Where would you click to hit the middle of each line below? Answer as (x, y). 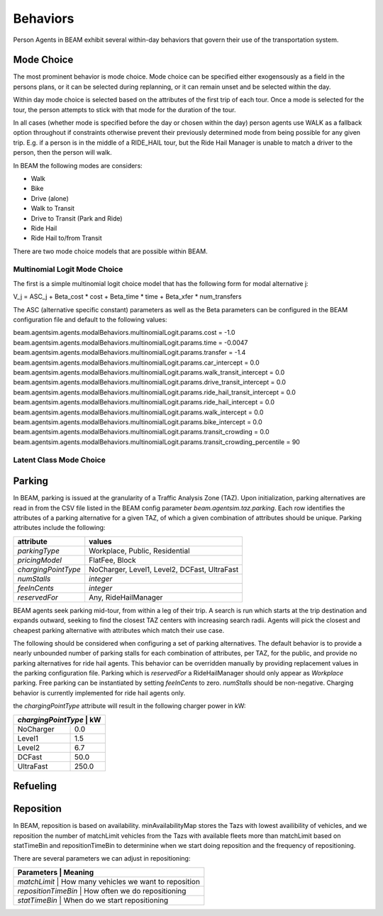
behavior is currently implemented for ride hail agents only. (99, 692)
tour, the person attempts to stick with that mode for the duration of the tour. (124, 109)
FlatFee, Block (112, 560)
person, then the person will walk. (63, 153)
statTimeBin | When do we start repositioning (93, 900)
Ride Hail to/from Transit (66, 238)
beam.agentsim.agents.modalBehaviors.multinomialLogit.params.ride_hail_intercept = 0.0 (144, 402)
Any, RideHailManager (126, 597)
